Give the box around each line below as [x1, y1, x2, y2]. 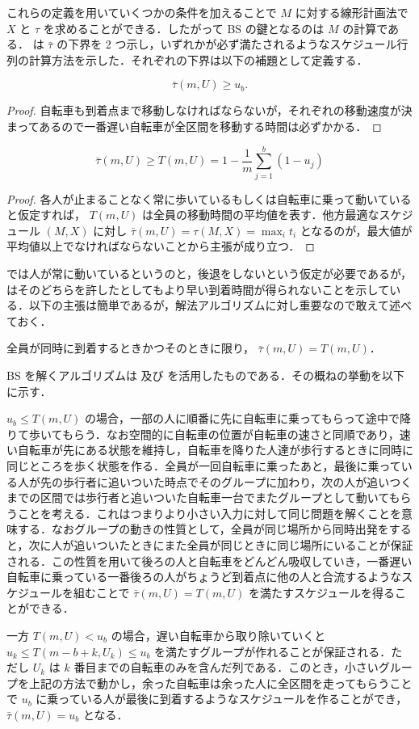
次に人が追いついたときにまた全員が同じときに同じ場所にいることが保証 [28, 536, 413, 553]
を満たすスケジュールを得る [249, 584, 396, 600]
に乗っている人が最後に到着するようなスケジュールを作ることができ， [36, 690, 408, 707]
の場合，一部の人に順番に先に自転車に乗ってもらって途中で [85, 410, 400, 427]
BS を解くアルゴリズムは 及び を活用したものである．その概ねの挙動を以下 [6, 367, 405, 384]
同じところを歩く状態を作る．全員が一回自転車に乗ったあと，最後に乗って [6, 457, 401, 474]
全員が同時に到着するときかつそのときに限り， [6, 339, 255, 356]
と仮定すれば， [6, 206, 86, 223]
